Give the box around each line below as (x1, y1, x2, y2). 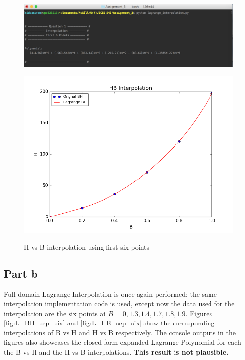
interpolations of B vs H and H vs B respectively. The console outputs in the (4, 327, 236, 337)
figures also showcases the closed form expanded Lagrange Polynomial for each (4, 337, 241, 347)
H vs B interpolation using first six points (24, 241, 150, 252)
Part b (4, 265, 38, 281)
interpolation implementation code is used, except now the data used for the (4, 298, 235, 309)
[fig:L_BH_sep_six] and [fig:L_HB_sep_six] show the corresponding (4, 318, 215, 328)
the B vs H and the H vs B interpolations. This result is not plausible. (4, 347, 229, 357)
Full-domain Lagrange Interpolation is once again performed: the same (4, 288, 217, 299)
